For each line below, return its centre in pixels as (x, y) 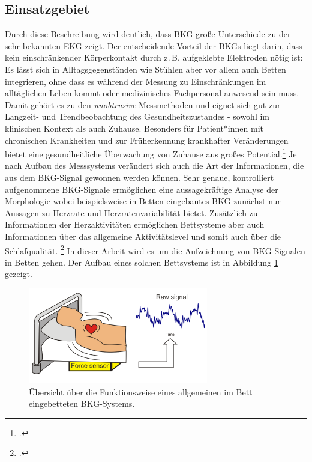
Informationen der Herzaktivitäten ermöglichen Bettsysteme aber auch (135, 224)
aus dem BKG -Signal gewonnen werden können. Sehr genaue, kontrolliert (139, 177)
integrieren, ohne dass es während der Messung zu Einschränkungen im (136, 81)
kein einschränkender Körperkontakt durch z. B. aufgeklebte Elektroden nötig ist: (154, 57)
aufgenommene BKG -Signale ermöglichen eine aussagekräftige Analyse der (142, 189)
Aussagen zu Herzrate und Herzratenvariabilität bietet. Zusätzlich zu (131, 212)
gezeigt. (19, 274)
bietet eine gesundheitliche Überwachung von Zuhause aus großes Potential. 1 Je (151, 153)
